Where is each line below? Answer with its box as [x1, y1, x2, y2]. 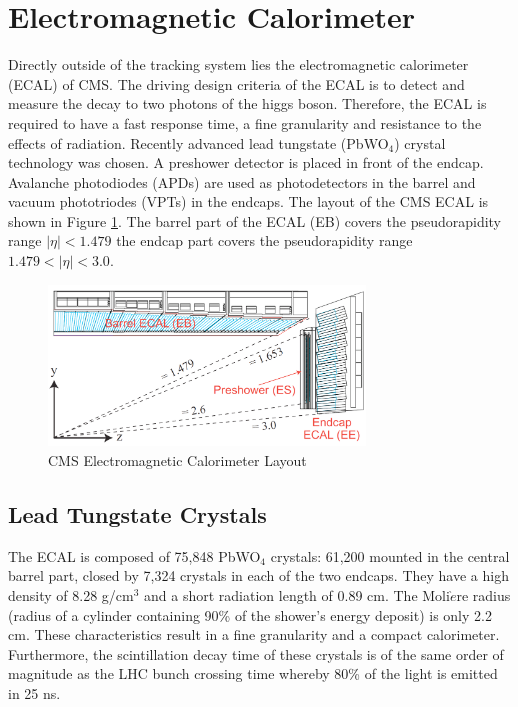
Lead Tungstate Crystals [8, 499, 267, 530]
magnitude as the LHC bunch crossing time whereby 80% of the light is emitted [8, 663, 498, 684]
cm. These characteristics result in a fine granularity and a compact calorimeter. [8, 624, 500, 645]
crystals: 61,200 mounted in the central [270, 545, 510, 566]
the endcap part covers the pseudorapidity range [116, 230, 413, 251]
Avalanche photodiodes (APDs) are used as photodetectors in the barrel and [8, 171, 476, 192]
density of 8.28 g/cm [8, 585, 134, 606]
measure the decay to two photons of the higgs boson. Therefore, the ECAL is [8, 93, 487, 114]
